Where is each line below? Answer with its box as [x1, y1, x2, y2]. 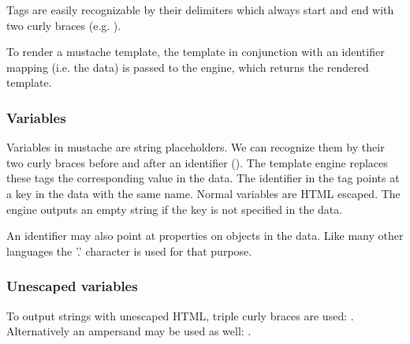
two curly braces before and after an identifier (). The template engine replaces [6, 154, 388, 170]
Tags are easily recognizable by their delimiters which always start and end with [6, 2, 394, 17]
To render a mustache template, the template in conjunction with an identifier [6, 43, 385, 60]
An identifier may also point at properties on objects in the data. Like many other [6, 227, 404, 244]
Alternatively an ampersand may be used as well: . [6, 323, 252, 339]
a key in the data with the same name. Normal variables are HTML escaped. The [6, 185, 401, 201]
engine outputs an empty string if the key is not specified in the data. [6, 200, 343, 217]
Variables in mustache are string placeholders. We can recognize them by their [6, 139, 385, 155]
